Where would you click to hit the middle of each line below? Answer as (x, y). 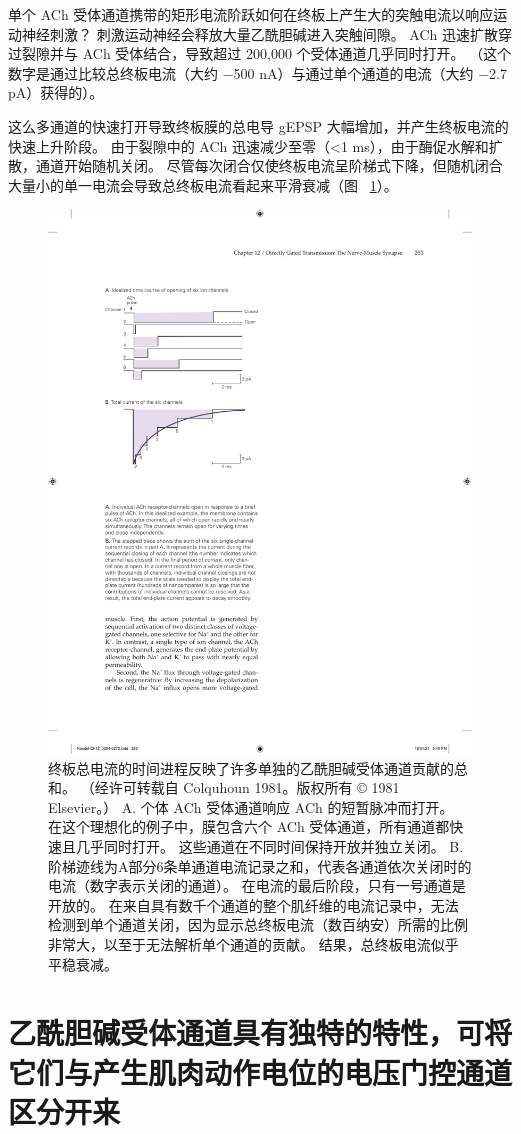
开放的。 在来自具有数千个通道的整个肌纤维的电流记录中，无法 (253, 904)
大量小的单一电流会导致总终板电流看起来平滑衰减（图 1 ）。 (203, 184)
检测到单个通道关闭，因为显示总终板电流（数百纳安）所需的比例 (258, 924)
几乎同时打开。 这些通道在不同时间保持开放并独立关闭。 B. (269, 846)
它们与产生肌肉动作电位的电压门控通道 (260, 1071)
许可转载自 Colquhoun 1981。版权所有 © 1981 (254, 787)
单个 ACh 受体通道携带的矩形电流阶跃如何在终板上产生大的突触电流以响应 (251, 14)
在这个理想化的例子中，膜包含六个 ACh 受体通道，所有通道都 (249, 826)
